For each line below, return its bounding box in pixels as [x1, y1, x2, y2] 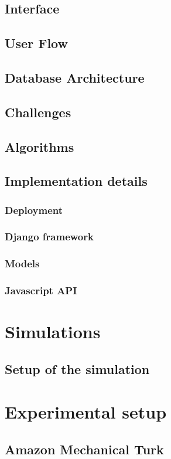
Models [5, 256, 40, 271]
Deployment [5, 202, 63, 217]
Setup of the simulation [5, 359, 150, 378]
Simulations [5, 319, 101, 344]
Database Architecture [5, 68, 145, 86]
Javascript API [5, 283, 77, 298]
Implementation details [5, 172, 148, 190]
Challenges [5, 103, 71, 121]
